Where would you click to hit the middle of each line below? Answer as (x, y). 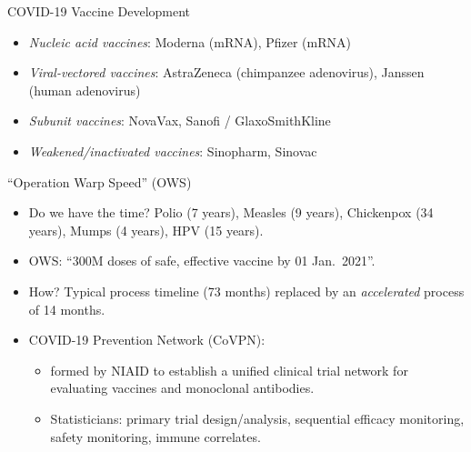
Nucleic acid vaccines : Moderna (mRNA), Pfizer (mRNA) (190, 41)
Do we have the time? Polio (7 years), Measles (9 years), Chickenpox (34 (231, 212)
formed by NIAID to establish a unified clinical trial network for (229, 370)
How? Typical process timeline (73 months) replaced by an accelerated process (246, 291)
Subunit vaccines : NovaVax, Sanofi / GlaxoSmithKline (180, 121)
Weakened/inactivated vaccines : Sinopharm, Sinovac (173, 151)
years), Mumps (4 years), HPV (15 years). (146, 230)
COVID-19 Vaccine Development (99, 11)
